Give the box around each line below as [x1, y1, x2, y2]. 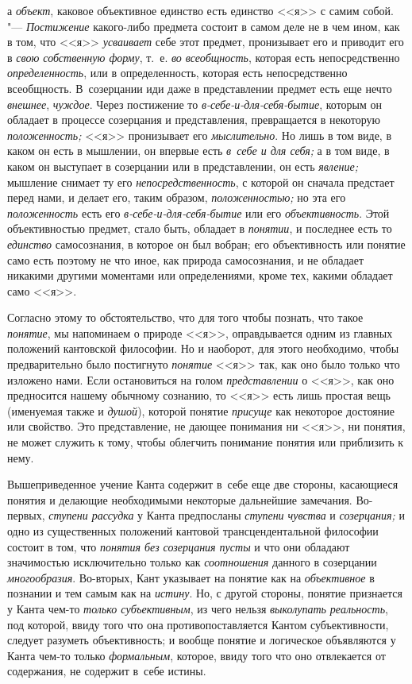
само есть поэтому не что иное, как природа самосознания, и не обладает [7, 251, 364, 268]
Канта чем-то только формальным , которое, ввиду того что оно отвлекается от [7, 647, 386, 663]
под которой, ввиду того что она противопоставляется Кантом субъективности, [7, 616, 389, 632]
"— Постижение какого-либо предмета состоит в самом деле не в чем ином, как [7, 17, 400, 34]
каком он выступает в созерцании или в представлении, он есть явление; [7, 157, 358, 174]
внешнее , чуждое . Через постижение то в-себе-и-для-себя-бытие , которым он [7, 95, 382, 112]
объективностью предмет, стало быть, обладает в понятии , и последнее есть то [7, 220, 392, 237]
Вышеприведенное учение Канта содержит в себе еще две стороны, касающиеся [7, 476, 399, 493]
